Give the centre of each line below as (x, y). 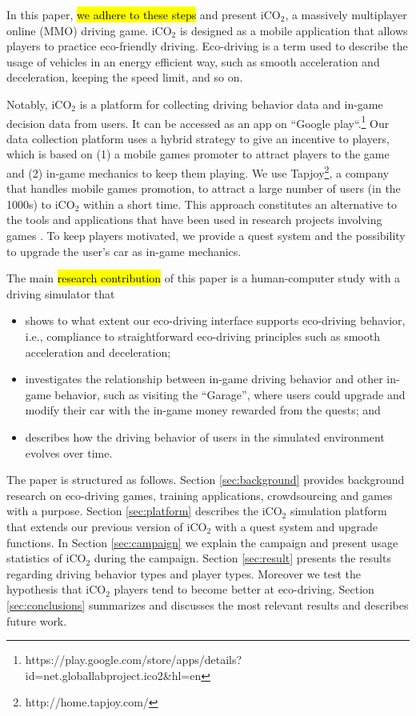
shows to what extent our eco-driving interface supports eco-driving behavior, (215, 320)
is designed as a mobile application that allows (294, 30)
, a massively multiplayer (346, 14)
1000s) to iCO (41, 204)
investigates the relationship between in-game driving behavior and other (204, 379)
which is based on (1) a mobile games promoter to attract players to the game (198, 154)
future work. (37, 620)
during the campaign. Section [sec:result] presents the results (242, 558)
